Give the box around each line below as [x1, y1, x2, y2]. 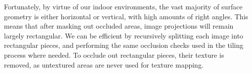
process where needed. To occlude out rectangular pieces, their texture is [4, 49, 224, 60]
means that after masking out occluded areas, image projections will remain [4, 21, 234, 31]
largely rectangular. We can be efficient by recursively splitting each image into [4, 30, 244, 40]
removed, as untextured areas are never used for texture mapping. [4, 59, 204, 70]
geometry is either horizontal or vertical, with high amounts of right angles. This [4, 11, 249, 21]
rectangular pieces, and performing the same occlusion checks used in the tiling [4, 40, 244, 50]
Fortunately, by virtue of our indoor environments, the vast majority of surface [4, 1, 243, 11]
